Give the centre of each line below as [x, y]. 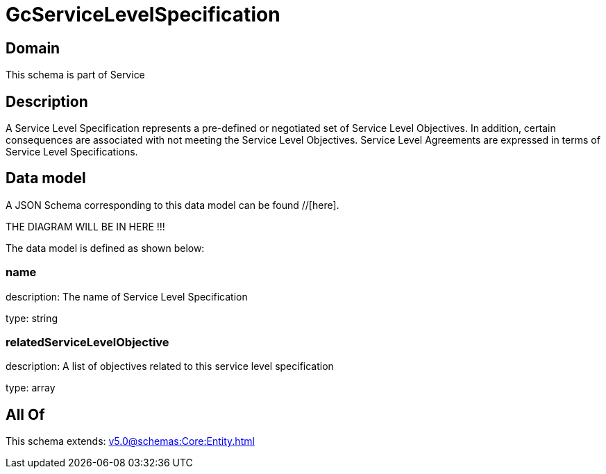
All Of [25, 414]
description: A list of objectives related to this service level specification [170, 366]
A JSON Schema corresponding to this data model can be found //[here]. [172, 205]
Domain [33, 48]
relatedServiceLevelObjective [87, 342]
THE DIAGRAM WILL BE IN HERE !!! [85, 226]
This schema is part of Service [75, 75]
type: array [31, 388]
